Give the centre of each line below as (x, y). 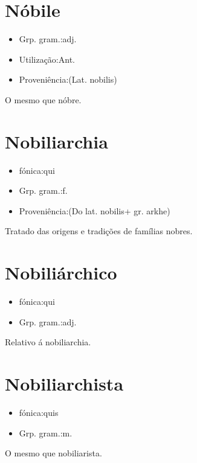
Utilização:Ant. (47, 59)
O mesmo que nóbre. (43, 99)
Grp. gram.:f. (43, 190)
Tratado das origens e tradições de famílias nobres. (99, 231)
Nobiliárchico (61, 273)
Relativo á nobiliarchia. (48, 342)
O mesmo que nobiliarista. (53, 453)
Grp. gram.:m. (46, 433)
